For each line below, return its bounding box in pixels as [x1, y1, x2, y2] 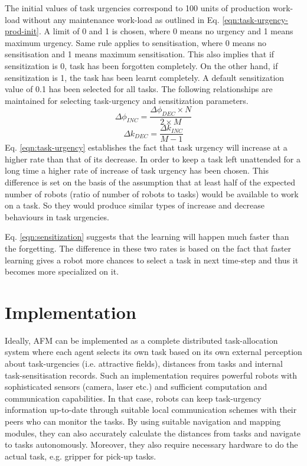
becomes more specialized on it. [5, 265, 119, 278]
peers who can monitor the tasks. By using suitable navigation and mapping [5, 415, 281, 428]
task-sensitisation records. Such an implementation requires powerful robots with [5, 369, 298, 381]
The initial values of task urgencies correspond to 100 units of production [5, 2, 270, 14]
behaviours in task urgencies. [5, 210, 109, 223]
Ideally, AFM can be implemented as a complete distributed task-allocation [5, 334, 278, 346]
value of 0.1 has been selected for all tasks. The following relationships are [5, 83, 273, 95]
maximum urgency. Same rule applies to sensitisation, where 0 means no [5, 36, 267, 48]
